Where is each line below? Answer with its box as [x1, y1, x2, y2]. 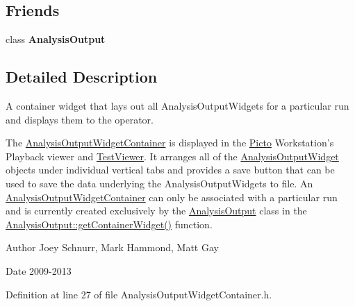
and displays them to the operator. [6, 112, 154, 126]
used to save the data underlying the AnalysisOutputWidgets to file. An [6, 176, 313, 190]
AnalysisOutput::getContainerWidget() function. [6, 216, 213, 231]
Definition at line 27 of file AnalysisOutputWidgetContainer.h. [6, 287, 272, 301]
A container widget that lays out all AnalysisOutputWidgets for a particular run [6, 99, 349, 112]
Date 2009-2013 [6, 263, 72, 278]
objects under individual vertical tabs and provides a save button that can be [6, 162, 335, 177]
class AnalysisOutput [6, 32, 106, 46]
